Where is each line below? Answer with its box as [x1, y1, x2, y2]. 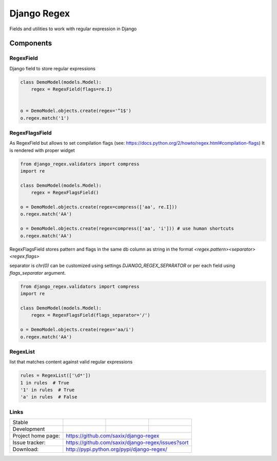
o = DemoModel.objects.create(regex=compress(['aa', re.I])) [20, 204, 177, 210]
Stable [12, 419, 28, 426]
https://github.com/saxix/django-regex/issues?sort [66, 439, 189, 446]
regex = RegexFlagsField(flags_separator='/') [31, 312, 151, 318]
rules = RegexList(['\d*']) [20, 373, 91, 378]
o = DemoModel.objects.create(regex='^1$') [20, 108, 132, 114]
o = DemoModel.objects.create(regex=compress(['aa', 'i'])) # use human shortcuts [20, 226, 234, 232]
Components [9, 39, 52, 48]
